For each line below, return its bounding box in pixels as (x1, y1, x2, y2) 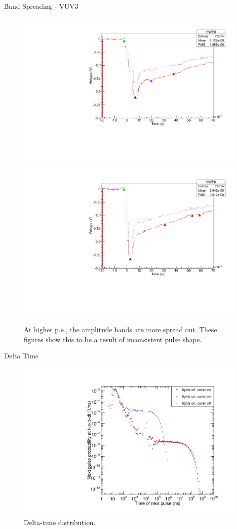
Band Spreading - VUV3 (4, 1, 79, 11)
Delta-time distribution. (24, 517, 96, 528)
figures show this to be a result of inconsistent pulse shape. (24, 334, 202, 344)
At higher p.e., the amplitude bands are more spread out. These (24, 324, 217, 335)
